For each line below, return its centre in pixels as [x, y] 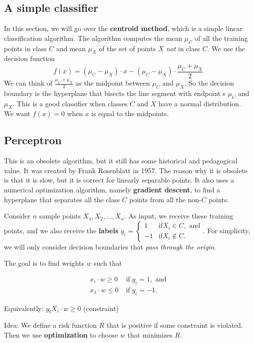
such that [108, 263]
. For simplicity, [227, 230]
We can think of [28, 83]
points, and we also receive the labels [61, 230]
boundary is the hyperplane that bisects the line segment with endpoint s [115, 93]
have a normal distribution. [200, 103]
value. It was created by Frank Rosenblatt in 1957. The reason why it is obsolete [126, 170]
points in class [25, 48]
